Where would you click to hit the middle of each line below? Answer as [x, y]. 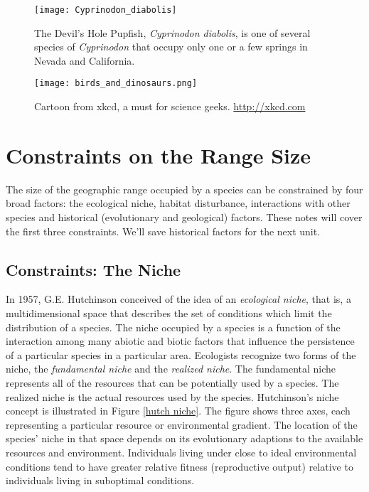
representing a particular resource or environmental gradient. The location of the [182, 424]
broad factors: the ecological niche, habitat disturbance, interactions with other [178, 203]
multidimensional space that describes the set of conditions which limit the [169, 312]
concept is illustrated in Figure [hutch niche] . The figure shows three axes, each [178, 411]
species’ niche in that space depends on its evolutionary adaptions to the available [184, 438]
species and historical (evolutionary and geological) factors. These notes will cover [184, 217]
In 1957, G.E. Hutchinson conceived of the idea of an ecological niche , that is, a [178, 299]
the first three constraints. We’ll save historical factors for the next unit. [163, 231]
